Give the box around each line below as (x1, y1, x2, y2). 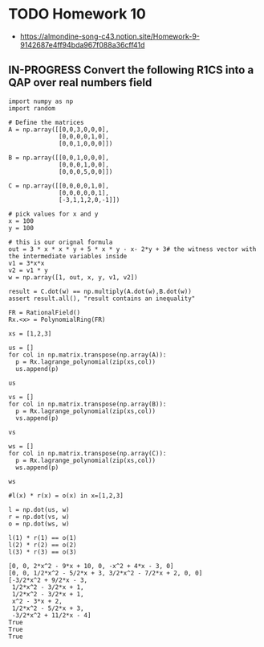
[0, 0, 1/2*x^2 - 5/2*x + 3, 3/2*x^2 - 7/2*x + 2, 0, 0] (8, 569, 203, 577)
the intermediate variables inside (8, 252, 128, 260)
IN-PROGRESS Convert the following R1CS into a (8, 64, 254, 77)
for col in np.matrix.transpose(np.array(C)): (8, 449, 167, 457)
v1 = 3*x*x (8, 259, 45, 267)
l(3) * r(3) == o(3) (8, 548, 78, 556)
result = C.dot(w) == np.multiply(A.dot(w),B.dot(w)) (8, 287, 193, 295)
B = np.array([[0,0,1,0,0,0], (8, 154, 110, 162)
